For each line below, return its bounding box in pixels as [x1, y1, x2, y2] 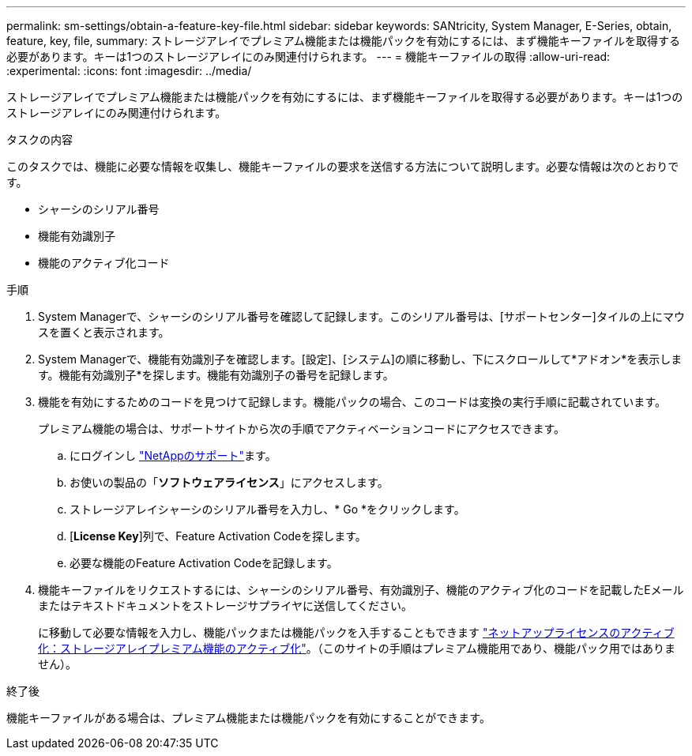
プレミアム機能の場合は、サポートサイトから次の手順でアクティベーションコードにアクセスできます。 [38, 422, 566, 435]
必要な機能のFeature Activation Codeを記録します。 [70, 556, 338, 570]
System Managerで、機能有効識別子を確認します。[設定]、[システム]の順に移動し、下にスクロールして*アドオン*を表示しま [38, 352, 683, 366]
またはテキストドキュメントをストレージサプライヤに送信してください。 [38, 599, 413, 612]
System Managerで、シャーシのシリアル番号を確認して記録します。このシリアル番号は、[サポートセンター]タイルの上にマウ [38, 310, 685, 323]
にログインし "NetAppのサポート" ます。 [70, 449, 276, 462]
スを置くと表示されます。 [38, 325, 170, 339]
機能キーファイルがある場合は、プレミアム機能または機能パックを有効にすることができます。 [6, 711, 491, 724]
